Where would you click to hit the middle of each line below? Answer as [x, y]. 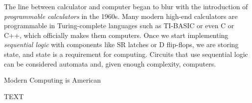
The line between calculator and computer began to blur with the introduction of [126, 6]
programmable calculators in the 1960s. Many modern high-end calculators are [121, 16]
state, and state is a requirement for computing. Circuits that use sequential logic [126, 54]
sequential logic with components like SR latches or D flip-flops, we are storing [121, 44]
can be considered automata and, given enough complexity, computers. [110, 63]
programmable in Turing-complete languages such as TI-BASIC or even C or [119, 26]
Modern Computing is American [53, 80]
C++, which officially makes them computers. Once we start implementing [116, 35]
